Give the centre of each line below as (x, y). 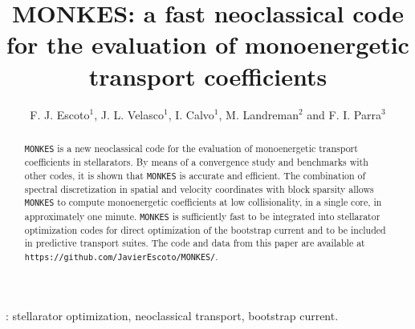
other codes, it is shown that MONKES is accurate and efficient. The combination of (195, 175)
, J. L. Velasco (129, 114)
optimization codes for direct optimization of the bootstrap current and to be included (205, 229)
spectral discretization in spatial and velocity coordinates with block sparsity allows (199, 189)
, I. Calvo (191, 114)
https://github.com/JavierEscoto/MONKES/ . (121, 257)
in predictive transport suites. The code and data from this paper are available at (195, 243)
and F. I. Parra (344, 114)
